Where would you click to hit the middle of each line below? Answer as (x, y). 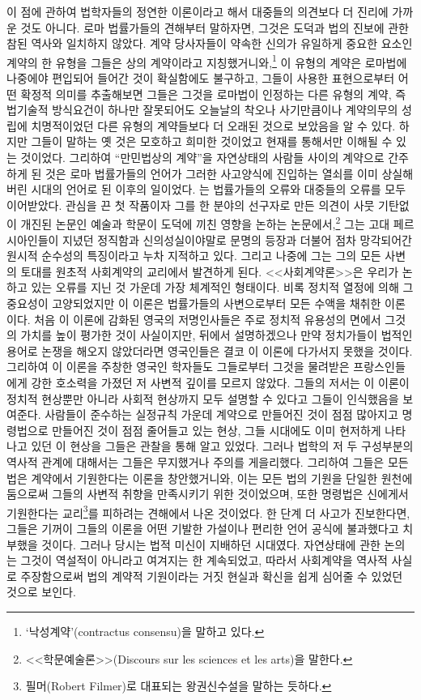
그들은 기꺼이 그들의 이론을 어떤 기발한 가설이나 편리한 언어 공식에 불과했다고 (203, 528)
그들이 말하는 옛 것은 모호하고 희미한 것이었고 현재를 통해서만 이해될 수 (212, 141)
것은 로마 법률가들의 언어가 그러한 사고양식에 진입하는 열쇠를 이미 (211, 173)
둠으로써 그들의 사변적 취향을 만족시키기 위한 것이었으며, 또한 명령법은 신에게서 (208, 494)
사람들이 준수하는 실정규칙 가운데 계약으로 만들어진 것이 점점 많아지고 (221, 414)
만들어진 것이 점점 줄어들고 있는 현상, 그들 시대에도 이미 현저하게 (217, 430)
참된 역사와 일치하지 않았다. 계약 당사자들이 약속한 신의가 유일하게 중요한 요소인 (210, 43)
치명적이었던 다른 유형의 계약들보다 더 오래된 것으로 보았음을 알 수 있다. (213, 125)
